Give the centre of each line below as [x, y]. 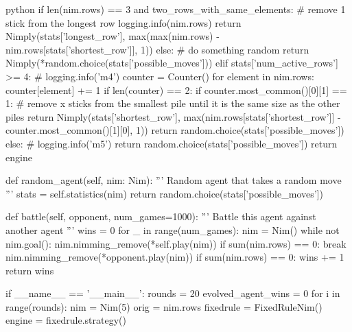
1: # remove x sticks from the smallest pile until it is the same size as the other [173, 103]
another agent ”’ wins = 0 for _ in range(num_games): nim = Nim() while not [173, 229]
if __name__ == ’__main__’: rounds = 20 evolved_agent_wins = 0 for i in [173, 293]
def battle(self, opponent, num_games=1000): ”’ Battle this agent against [161, 216]
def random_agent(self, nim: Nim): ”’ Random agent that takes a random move [174, 180]
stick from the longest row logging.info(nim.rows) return [124, 22]
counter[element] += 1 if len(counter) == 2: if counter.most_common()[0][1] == [176, 90]
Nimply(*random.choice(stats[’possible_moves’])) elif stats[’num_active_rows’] [172, 63]
